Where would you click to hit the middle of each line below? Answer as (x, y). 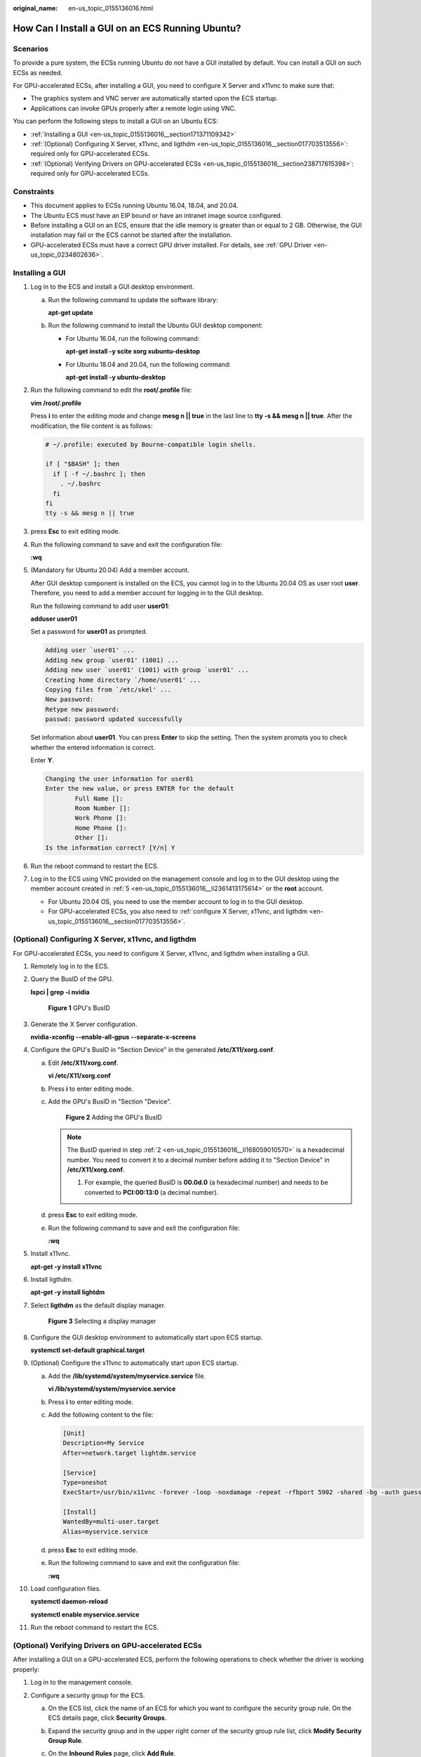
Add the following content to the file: (101, 1414)
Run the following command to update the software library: (133, 299)
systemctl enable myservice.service (85, 1614)
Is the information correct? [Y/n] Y (110, 848)
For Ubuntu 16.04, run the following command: (133, 338)
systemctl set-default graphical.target (88, 1350)
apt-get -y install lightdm (68, 1292)
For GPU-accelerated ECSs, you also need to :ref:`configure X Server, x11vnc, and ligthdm (178, 912)
